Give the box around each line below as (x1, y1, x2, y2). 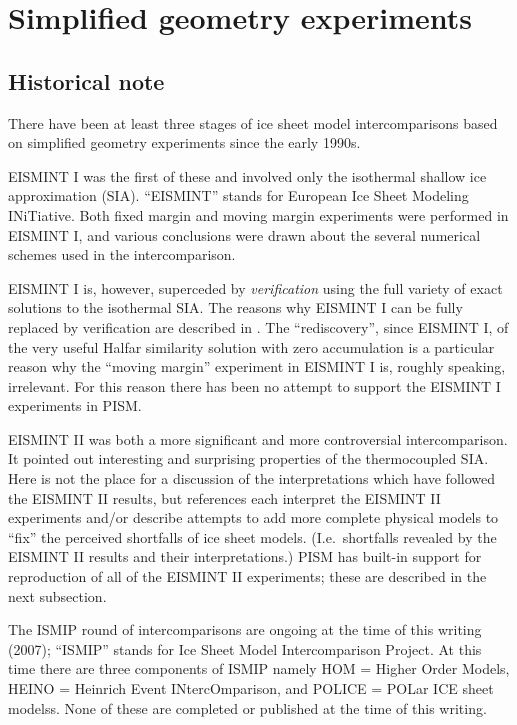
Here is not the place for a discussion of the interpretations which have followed (8, 468, 496, 489)
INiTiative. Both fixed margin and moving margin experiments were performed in (8, 204, 509, 225)
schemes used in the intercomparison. (8, 244, 236, 265)
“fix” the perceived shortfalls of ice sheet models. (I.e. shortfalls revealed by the (8, 526, 497, 547)
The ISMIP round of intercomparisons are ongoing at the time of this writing (8, 619, 482, 640)
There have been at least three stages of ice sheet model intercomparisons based (8, 112, 498, 133)
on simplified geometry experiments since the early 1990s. (8, 132, 361, 153)
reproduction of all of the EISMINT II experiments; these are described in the (8, 566, 487, 587)
